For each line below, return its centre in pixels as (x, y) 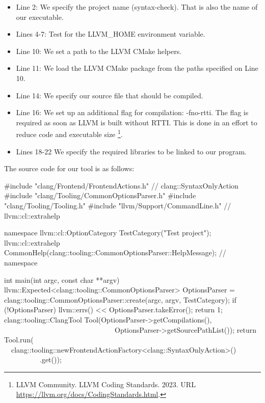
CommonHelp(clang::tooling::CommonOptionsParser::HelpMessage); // (115, 252)
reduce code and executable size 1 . (69, 133)
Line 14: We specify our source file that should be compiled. (110, 95)
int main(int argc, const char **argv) (62, 279)
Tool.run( (19, 340)
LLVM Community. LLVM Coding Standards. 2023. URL (106, 384)
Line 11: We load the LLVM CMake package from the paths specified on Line (137, 68)
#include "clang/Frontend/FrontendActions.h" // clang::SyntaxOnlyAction (121, 185)
